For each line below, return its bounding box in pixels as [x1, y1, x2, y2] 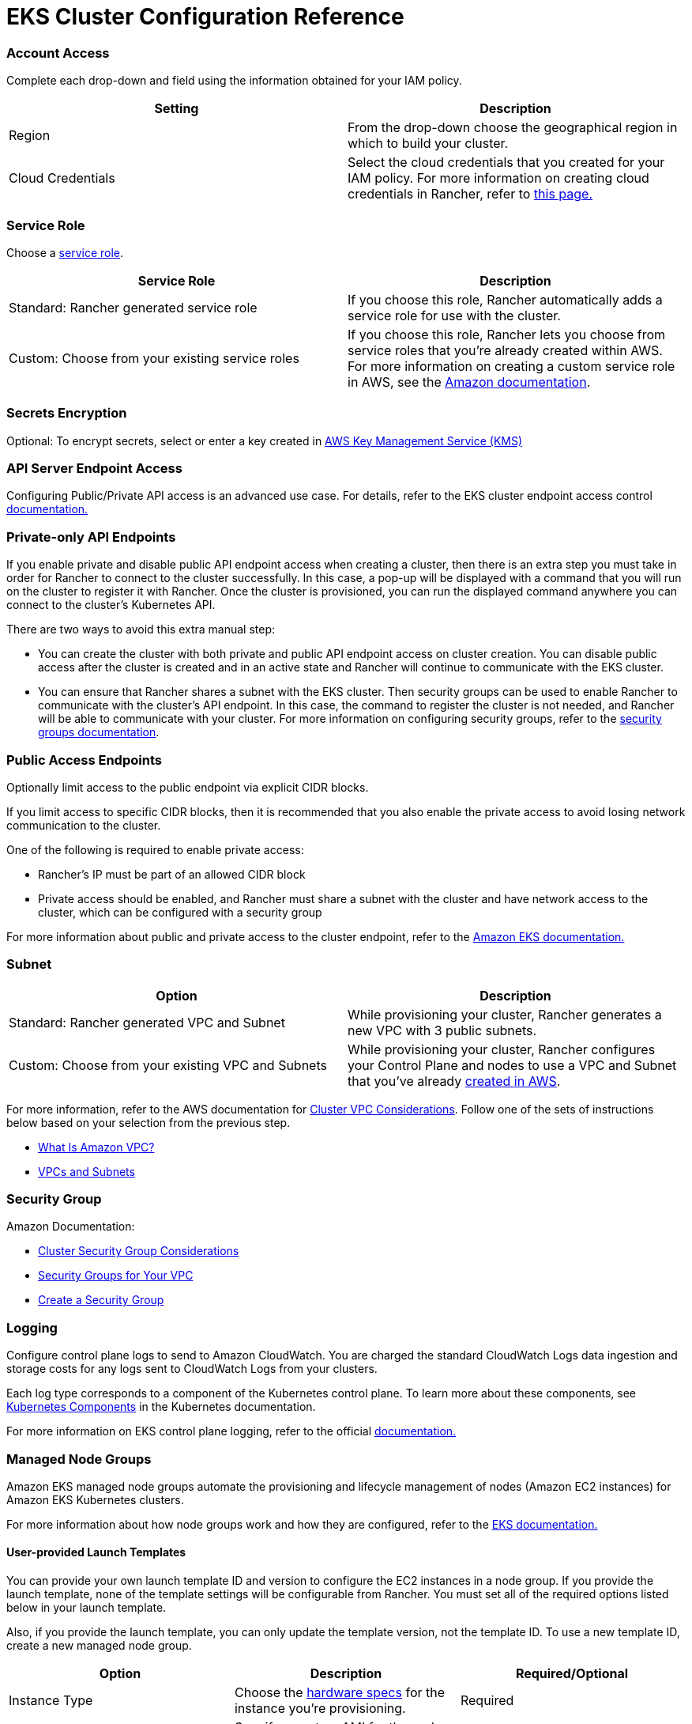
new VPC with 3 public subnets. [348, 1022, 537, 1038]
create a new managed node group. [6, 1639, 192, 1653]
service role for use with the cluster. [348, 307, 561, 323]
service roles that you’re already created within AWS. [348, 342, 663, 358]
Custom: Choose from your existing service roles [9, 350, 299, 366]
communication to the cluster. [6, 818, 161, 832]
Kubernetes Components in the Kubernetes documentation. [6, 1400, 316, 1414]
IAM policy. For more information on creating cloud [348, 170, 649, 187]
